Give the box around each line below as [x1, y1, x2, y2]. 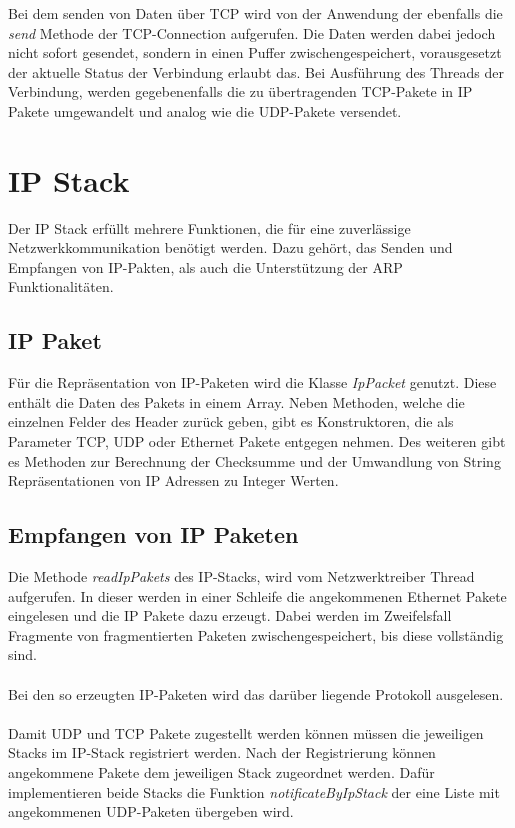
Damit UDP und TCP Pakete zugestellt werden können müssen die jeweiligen [8, 722, 484, 743]
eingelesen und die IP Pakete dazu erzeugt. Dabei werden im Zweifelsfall [8, 605, 452, 626]
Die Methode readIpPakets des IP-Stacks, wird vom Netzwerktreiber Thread [8, 566, 475, 587]
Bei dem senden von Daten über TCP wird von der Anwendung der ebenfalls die [8, 3, 503, 23]
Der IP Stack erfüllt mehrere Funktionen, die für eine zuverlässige [8, 217, 411, 238]
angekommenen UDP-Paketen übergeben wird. [8, 801, 294, 822]
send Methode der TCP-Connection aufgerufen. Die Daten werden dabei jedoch [8, 22, 496, 43]
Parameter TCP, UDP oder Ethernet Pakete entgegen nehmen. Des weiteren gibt [8, 431, 506, 452]
